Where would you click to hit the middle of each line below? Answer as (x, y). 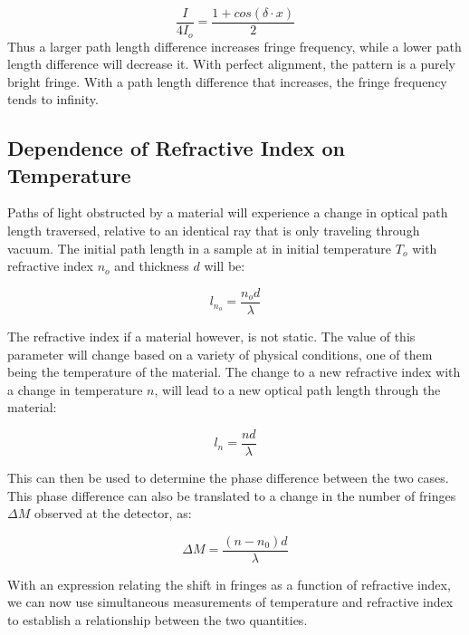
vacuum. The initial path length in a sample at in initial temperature (200, 248)
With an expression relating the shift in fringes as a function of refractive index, (229, 584)
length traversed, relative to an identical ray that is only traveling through (214, 231)
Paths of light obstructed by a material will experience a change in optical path (228, 212)
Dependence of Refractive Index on (177, 148)
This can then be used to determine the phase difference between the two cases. (228, 477)
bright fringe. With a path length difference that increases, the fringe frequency (227, 81)
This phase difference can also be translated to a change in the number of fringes (232, 495)
